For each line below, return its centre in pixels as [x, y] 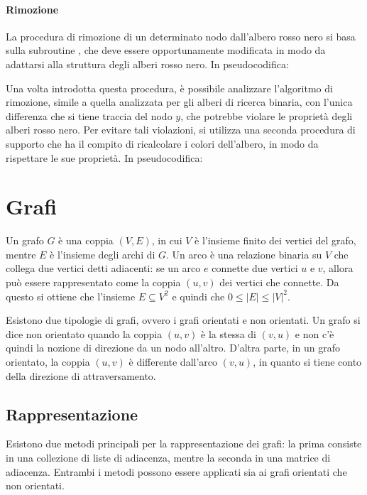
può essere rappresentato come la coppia [93, 282]
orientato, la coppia [48, 362]
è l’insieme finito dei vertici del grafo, [275, 240]
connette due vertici [255, 268]
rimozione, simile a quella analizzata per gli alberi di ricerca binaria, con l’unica [179, 102]
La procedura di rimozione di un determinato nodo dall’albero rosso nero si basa [181, 36]
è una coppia [86, 240]
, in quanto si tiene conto [307, 362]
